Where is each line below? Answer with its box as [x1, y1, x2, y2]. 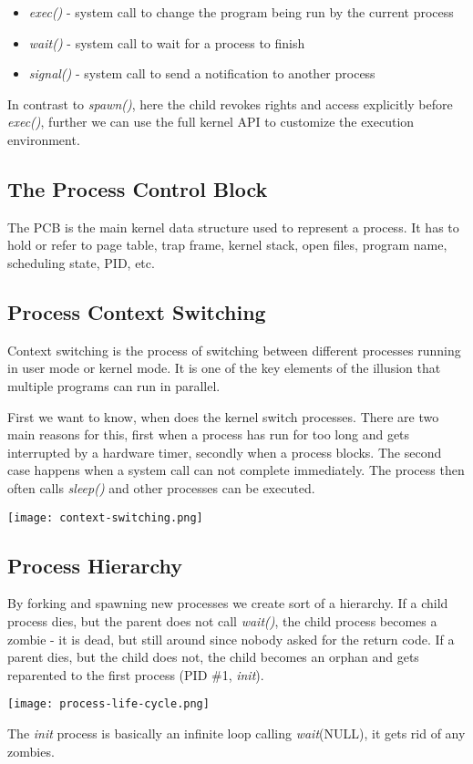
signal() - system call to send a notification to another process [28, 64, 375, 83]
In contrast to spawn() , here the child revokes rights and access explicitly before [7, 94, 453, 113]
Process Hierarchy [7, 551, 182, 579]
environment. [7, 129, 80, 149]
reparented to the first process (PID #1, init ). [7, 665, 264, 684]
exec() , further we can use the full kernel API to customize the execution [7, 112, 415, 131]
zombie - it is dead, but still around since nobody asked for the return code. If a [7, 629, 455, 648]
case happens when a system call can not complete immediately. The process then [7, 460, 465, 480]
